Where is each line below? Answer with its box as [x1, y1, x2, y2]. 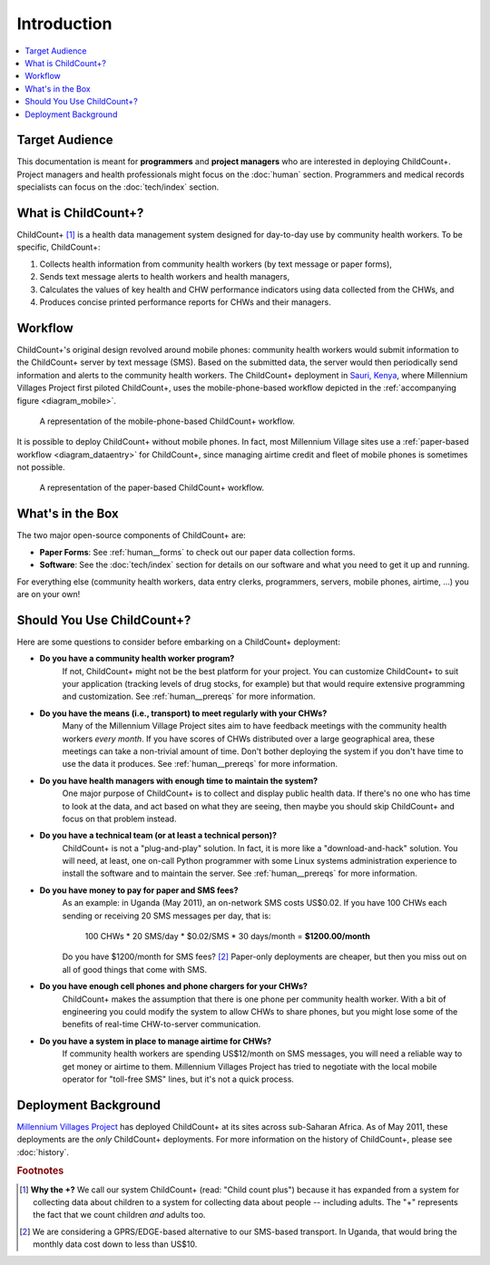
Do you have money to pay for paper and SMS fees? [39, 885, 240, 896]
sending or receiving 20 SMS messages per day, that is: [62, 910, 271, 921]
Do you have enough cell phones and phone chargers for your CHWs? [39, 981, 309, 992]
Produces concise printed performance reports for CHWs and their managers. [39, 297, 331, 308]
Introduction [16, 14, 113, 34]
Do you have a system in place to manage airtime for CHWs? [39, 1035, 272, 1046]
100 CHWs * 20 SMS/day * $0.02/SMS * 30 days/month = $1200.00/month [84, 931, 371, 942]
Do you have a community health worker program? [39, 653, 235, 664]
